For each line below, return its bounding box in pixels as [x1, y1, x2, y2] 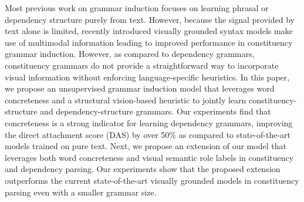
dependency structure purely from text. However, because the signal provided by [5, 13, 295, 25]
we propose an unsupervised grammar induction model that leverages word [5, 82, 275, 95]
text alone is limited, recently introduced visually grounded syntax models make [5, 25, 293, 37]
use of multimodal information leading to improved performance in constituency [5, 36, 293, 48]
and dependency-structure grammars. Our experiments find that [40, 105, 271, 117]
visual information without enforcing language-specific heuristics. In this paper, [5, 70, 290, 83]
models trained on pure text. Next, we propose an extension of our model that [5, 140, 286, 152]
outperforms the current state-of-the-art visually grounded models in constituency [5, 174, 299, 186]
